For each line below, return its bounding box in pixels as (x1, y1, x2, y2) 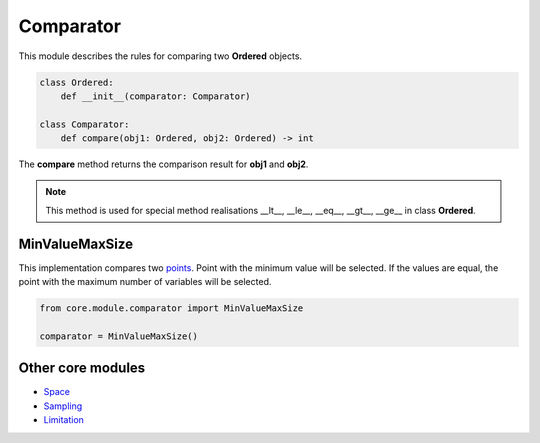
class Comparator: (39, 118, 130, 130)
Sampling (43, 400, 83, 412)
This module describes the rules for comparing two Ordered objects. (18, 50, 303, 62)
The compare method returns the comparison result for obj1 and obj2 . (18, 158, 309, 170)
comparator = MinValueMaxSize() (39, 330, 199, 342)
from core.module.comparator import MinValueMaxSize (39, 303, 304, 314)
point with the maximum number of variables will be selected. (18, 276, 272, 288)
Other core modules (18, 360, 146, 377)
